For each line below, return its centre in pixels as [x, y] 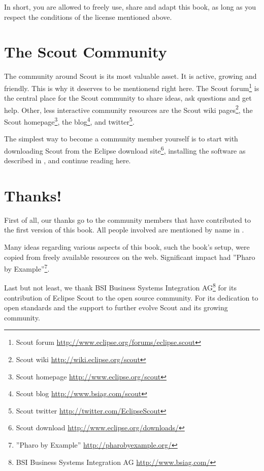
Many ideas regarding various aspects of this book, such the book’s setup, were [127, 247]
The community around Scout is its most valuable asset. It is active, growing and [130, 76]
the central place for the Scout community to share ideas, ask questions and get [128, 98]
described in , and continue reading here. [68, 160]
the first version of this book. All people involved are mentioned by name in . [124, 230]
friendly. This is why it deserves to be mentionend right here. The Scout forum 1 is [132, 87]
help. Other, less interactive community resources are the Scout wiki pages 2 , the [128, 109]
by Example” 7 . [27, 268]
